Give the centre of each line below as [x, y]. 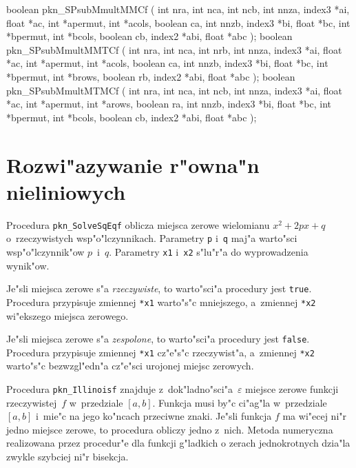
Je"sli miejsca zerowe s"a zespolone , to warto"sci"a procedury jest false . [158, 339]
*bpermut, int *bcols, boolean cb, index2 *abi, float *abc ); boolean [149, 36]
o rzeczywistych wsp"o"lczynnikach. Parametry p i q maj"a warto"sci [152, 238]
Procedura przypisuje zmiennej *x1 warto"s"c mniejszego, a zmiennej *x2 [161, 302]
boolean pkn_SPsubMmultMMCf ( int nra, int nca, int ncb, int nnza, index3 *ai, [178, 9]
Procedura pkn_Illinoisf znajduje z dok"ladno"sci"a [119, 389]
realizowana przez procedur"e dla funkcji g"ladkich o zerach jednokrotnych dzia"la [178, 443]
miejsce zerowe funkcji [292, 389]
